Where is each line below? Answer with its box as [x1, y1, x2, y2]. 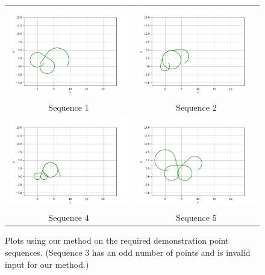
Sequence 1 [48, 101, 89, 114]
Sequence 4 [48, 211, 89, 224]
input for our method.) [5, 258, 89, 270]
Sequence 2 [176, 101, 217, 114]
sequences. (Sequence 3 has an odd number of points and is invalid [5, 246, 251, 258]
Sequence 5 [176, 211, 217, 224]
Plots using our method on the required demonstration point [5, 234, 229, 247]
